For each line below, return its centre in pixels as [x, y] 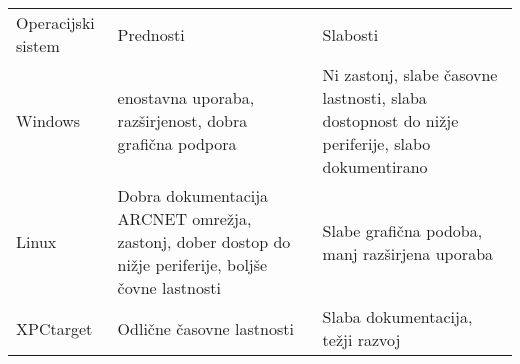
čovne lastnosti [169, 287]
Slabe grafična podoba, [402, 230]
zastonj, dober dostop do [204, 241]
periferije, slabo [376, 143]
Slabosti [350, 34]
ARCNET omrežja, [184, 218]
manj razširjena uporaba [408, 253]
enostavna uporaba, [186, 97]
